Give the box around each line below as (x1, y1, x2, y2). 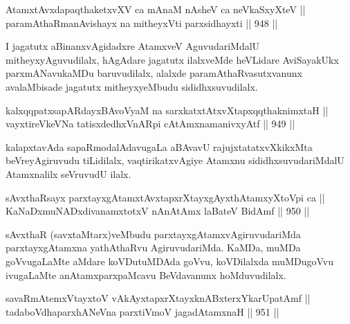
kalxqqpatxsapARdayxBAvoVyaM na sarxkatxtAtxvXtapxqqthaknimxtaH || (6, 102, 329, 117)
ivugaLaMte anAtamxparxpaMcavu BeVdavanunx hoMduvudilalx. (6, 267, 286, 282)
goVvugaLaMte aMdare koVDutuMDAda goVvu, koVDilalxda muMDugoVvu (6, 253, 333, 268)
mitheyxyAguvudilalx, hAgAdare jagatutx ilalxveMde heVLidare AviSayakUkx (6, 52, 339, 66)
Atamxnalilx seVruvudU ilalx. (6, 166, 131, 181)
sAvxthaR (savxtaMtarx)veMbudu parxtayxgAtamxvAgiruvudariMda (6, 226, 301, 241)
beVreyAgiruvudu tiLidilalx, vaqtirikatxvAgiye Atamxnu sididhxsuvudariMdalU (6, 153, 344, 168)
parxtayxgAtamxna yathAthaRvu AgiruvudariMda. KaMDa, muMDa (6, 240, 301, 255)
